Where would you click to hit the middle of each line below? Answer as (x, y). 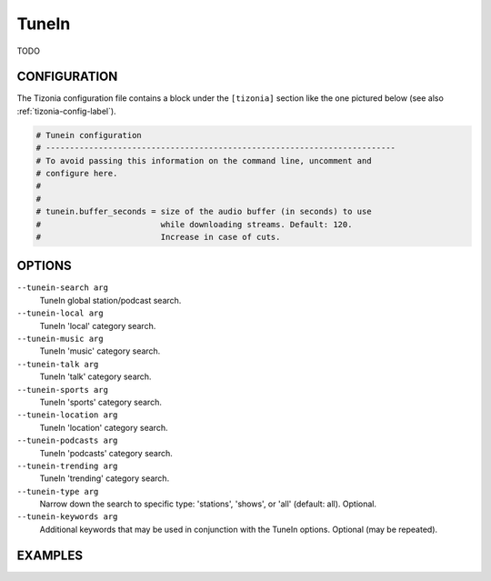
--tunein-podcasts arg (67, 441)
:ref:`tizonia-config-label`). (67, 111)
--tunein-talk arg (58, 364)
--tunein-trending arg (67, 466)
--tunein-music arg (60, 339)
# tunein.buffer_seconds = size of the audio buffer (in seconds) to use (204, 212)
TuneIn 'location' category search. (104, 427)
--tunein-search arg (63, 288)
